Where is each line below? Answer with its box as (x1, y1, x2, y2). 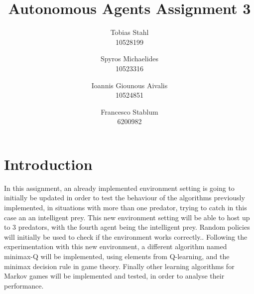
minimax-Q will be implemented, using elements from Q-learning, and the (4, 251, 230, 261)
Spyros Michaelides (100, 53, 159, 64)
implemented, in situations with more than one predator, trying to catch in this (4, 202, 247, 212)
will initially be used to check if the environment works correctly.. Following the (4, 231, 248, 242)
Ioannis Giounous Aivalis (91, 80, 168, 90)
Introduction (4, 153, 93, 174)
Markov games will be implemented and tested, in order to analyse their (4, 271, 225, 281)
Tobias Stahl (110, 27, 149, 37)
